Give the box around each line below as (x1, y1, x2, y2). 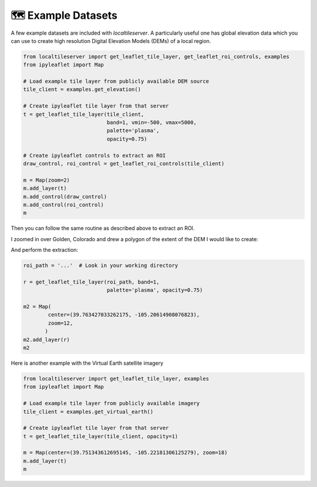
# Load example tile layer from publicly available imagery (23, 400, 200, 407)
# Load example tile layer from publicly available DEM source (23, 78, 210, 85)
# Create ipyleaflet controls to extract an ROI (23, 152, 166, 159)
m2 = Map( (23, 303, 52, 310)
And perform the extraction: (11, 246, 79, 253)
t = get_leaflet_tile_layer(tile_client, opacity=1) (23, 433, 178, 439)
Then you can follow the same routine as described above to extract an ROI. (11, 225, 195, 232)
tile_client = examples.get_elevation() (23, 86, 141, 93)
